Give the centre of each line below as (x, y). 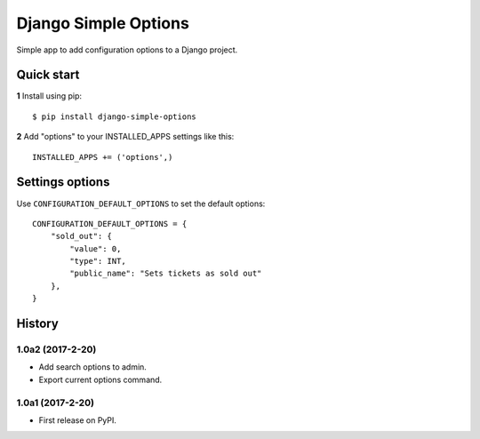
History (38, 324)
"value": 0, (96, 248)
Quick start (48, 75)
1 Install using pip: (49, 96)
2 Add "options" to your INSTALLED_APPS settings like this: (125, 137)
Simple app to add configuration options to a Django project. (127, 50)
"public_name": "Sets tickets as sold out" (166, 274)
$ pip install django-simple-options (115, 116)
